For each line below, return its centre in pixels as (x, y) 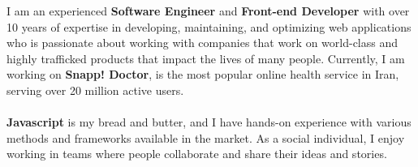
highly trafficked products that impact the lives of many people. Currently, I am (206, 58)
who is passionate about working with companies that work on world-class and (203, 43)
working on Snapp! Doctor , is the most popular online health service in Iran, (203, 74)
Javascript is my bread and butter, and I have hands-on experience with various (209, 122)
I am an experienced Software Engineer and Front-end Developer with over (208, 11)
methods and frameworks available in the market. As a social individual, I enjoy (206, 137)
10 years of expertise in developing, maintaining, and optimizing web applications (209, 26)
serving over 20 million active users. (95, 90)
